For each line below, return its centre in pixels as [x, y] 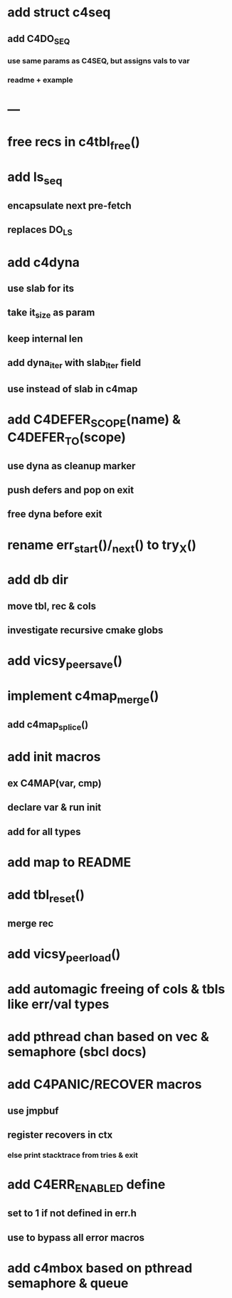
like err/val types [58, 1004]
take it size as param [51, 314]
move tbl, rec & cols [52, 606]
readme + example [40, 80]
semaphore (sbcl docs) [77, 1052]
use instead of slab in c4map [73, 389]
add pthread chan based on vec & [108, 1037]
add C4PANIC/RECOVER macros [105, 1085]
